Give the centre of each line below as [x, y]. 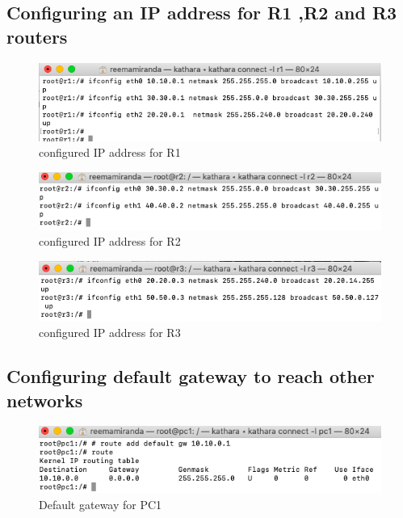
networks [45, 400]
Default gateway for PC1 [101, 505]
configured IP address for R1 [110, 152]
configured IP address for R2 [110, 241]
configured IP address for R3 [110, 333]
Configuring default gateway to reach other [191, 376]
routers [37, 36]
